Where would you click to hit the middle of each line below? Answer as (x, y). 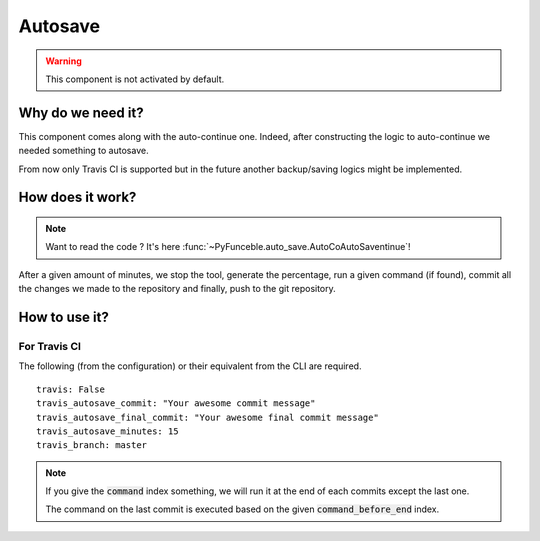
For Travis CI (50, 346)
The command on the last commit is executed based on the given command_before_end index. (242, 509)
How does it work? (77, 197)
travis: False (70, 389)
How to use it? (63, 317)
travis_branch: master (92, 445)
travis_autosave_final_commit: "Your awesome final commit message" (207, 417)
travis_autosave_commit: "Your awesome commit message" (176, 403)
